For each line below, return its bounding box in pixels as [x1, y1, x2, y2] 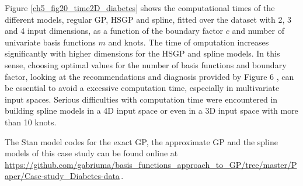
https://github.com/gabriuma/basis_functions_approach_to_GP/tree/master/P [5, 158, 297, 170]
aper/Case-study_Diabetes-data [5, 170, 120, 182]
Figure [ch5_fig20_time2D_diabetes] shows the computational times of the [5, 2, 275, 13]
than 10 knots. [5, 115, 57, 128]
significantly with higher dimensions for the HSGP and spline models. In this [5, 47, 280, 59]
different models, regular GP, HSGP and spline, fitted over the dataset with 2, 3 [5, 13, 291, 25]
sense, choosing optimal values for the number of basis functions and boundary [5, 58, 287, 71]
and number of [232, 24, 284, 37]
